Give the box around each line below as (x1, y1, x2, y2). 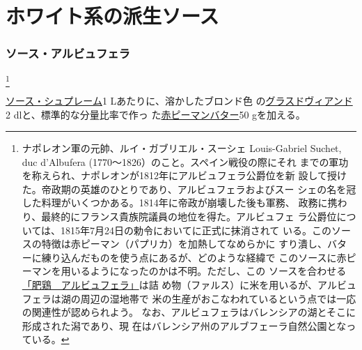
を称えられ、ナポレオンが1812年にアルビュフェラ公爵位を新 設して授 (22, 168, 338, 183)
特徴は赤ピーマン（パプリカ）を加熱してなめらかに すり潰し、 (41, 236, 328, 251)
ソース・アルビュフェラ (6, 45, 130, 62)
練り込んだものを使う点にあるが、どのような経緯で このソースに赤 (41, 250, 347, 264)
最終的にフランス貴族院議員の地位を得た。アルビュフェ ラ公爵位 (41, 209, 337, 224)
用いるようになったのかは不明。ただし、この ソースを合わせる (61, 264, 347, 278)
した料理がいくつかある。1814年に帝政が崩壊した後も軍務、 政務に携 (22, 195, 338, 210)
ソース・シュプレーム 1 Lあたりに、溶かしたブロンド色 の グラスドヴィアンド (6, 93, 353, 107)
